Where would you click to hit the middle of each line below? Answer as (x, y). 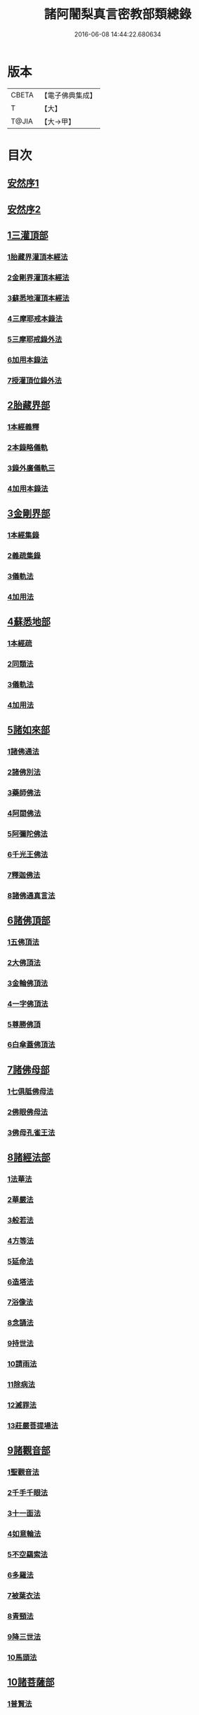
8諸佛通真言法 (31, 896)
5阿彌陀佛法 (27, 833)
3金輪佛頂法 (28, 983)
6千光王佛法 (28, 854)
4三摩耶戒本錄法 (35, 318)
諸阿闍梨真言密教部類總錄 (117, 14)
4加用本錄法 (28, 488)
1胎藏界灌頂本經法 (37, 257)
